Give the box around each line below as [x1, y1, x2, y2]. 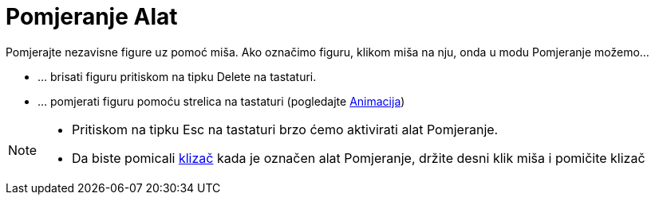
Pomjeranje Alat [6, 3, 178, 30]
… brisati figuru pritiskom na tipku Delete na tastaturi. [37, 69, 317, 83]
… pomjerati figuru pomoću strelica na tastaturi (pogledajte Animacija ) [37, 94, 405, 108]
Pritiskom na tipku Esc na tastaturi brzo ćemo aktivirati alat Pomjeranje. [72, 121, 499, 137]
